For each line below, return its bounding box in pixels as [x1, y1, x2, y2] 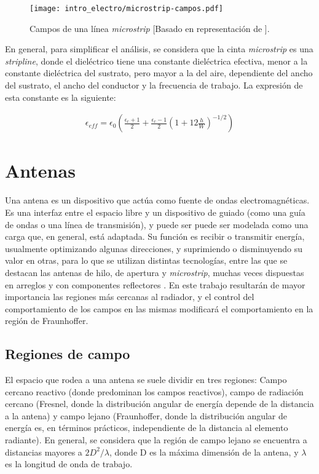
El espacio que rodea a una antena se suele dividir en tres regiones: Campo [5, 373, 287, 386]
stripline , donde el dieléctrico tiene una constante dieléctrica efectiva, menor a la [5, 54, 308, 67]
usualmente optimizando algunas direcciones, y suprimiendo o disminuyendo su [5, 242, 302, 255]
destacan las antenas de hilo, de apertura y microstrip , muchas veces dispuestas [5, 266, 304, 278]
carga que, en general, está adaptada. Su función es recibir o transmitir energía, [5, 230, 305, 243]
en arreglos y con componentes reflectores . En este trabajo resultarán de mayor [5, 278, 305, 291]
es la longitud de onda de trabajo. [5, 457, 133, 470]
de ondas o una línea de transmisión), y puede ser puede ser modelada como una [5, 218, 309, 231]
